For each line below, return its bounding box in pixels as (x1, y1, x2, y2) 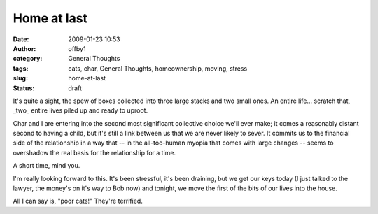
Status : (13, 84, 35, 92)
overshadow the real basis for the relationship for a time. (13, 148, 176, 157)
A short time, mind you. (13, 162, 80, 170)
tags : (13, 64, 29, 73)
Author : (13, 44, 36, 52)
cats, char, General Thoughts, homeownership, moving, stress (68, 64, 248, 73)
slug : (13, 74, 28, 83)
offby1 (68, 44, 87, 52)
